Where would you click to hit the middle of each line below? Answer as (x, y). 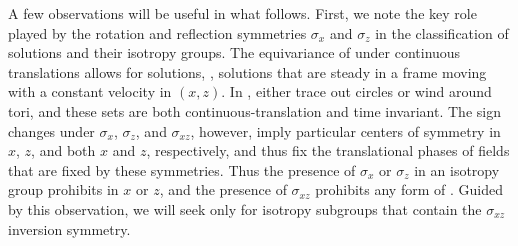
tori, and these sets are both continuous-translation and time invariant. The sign (254, 110)
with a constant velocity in (90, 91)
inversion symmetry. (69, 228)
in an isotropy (457, 169)
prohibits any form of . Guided (409, 189)
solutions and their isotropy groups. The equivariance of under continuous (234, 52)
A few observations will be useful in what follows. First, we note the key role (242, 13)
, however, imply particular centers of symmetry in (345, 130)
